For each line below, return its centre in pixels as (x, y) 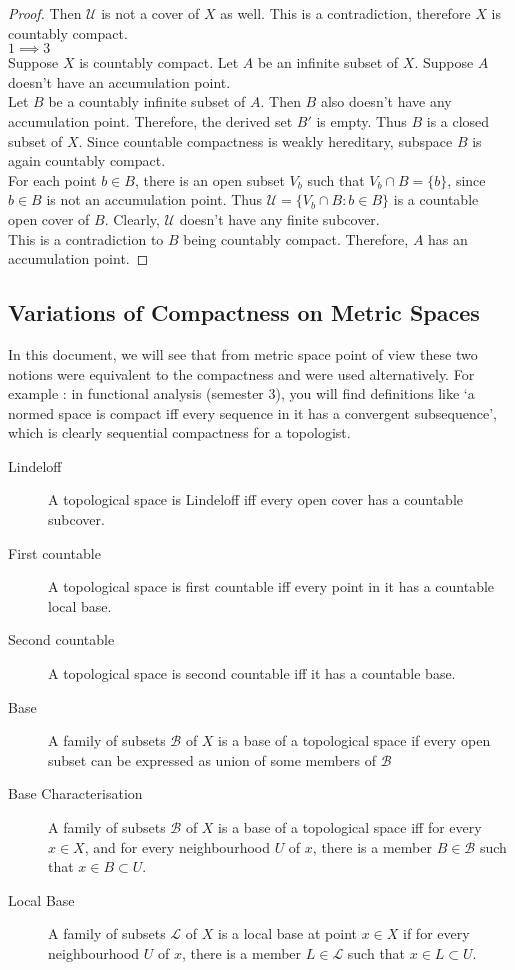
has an (448, 238)
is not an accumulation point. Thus (154, 199)
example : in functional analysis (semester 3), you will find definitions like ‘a (241, 393)
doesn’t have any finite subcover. (279, 218)
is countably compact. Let (159, 62)
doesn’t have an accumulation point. (119, 81)
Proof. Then (45, 13)
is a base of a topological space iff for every (350, 827)
